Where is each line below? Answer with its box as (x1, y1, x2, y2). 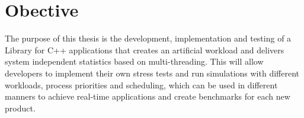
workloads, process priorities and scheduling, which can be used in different (5, 78, 278, 91)
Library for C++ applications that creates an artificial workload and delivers (5, 43, 284, 56)
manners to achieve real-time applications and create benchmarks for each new (5, 90, 290, 103)
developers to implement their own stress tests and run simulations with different (5, 66, 299, 79)
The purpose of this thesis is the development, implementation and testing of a (5, 32, 292, 44)
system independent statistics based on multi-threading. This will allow (5, 55, 264, 68)
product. (5, 101, 36, 114)
